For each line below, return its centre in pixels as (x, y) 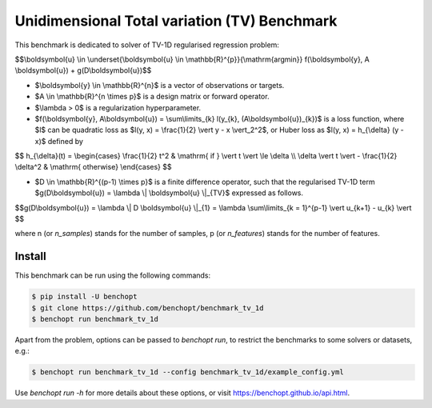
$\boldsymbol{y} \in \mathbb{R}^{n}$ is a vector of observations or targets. (160, 85)
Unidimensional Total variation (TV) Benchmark (176, 21)
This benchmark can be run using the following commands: (113, 275)
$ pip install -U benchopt (84, 297)
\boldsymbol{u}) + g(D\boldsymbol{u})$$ (83, 70)
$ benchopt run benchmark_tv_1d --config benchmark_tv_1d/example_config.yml (188, 372)
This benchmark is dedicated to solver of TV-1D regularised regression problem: (147, 45)
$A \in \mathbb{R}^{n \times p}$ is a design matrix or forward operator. (152, 97)
